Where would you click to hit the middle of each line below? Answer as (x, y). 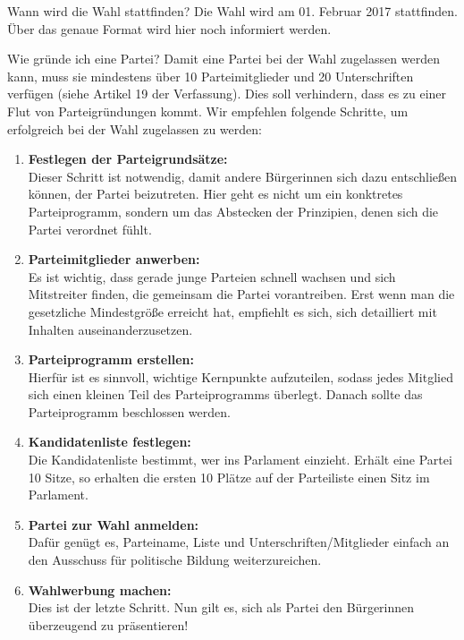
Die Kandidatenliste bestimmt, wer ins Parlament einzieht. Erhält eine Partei (240, 460)
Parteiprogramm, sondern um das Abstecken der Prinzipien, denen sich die (233, 211)
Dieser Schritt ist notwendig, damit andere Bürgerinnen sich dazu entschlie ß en (243, 176)
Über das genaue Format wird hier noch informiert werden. (169, 28)
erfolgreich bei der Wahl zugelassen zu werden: (135, 128)
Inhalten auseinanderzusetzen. (110, 329)
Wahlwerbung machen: (100, 589)
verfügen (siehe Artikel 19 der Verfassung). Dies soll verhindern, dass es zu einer (227, 94)
